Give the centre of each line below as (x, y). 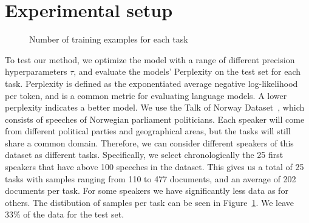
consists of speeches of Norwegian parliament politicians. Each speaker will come (155, 119)
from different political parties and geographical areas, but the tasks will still (148, 131)
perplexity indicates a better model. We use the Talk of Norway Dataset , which (155, 107)
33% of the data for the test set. (65, 214)
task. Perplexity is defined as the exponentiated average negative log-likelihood (151, 83)
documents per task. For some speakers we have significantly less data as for (147, 190)
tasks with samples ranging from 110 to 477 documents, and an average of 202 (151, 178)
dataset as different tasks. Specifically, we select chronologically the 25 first (144, 155)
